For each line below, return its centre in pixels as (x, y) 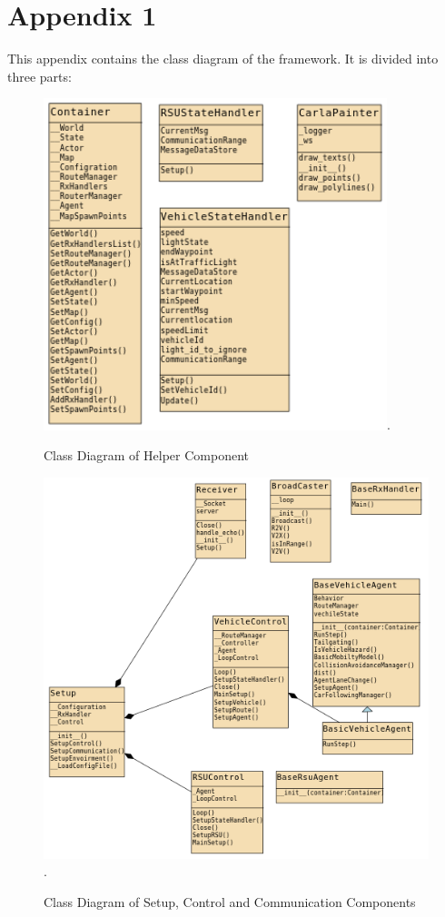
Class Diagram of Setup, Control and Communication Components (230, 901)
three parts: (40, 76)
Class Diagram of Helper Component (146, 455)
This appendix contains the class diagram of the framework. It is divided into (223, 59)
